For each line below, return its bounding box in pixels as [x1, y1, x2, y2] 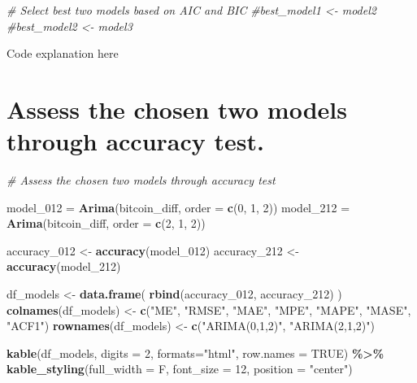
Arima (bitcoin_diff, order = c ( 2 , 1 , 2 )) [7, 215, 206, 232]
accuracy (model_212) [7, 258, 121, 275]
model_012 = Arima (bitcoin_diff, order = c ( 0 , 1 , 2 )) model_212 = [7, 198, 350, 215]
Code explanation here [7, 45, 119, 62]
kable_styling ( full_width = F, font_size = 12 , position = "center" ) [7, 360, 353, 377]
